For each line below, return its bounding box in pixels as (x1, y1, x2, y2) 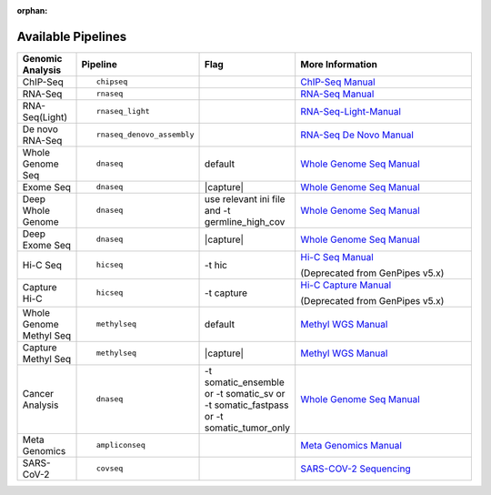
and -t (205, 204, 231, 217)
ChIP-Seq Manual (300, 76, 376, 88)
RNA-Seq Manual (300, 87, 375, 100)
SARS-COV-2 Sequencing (300, 462, 411, 475)
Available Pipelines (16, 28, 127, 45)
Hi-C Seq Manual (300, 250, 375, 263)
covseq (95, 464, 124, 473)
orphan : (16, 5, 48, 15)
